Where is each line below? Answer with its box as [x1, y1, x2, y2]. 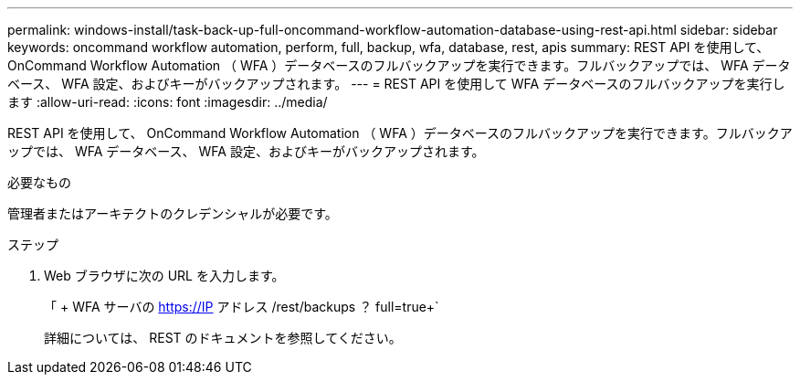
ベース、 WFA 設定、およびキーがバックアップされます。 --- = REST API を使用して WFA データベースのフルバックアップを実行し [7, 76, 785, 91]
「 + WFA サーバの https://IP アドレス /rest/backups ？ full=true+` [44, 299, 439, 314]
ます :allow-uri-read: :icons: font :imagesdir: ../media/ [7, 94, 328, 110]
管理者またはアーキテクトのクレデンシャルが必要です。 [7, 206, 338, 221]
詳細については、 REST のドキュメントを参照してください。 [44, 330, 402, 345]
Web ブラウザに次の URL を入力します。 [44, 268, 285, 283]
